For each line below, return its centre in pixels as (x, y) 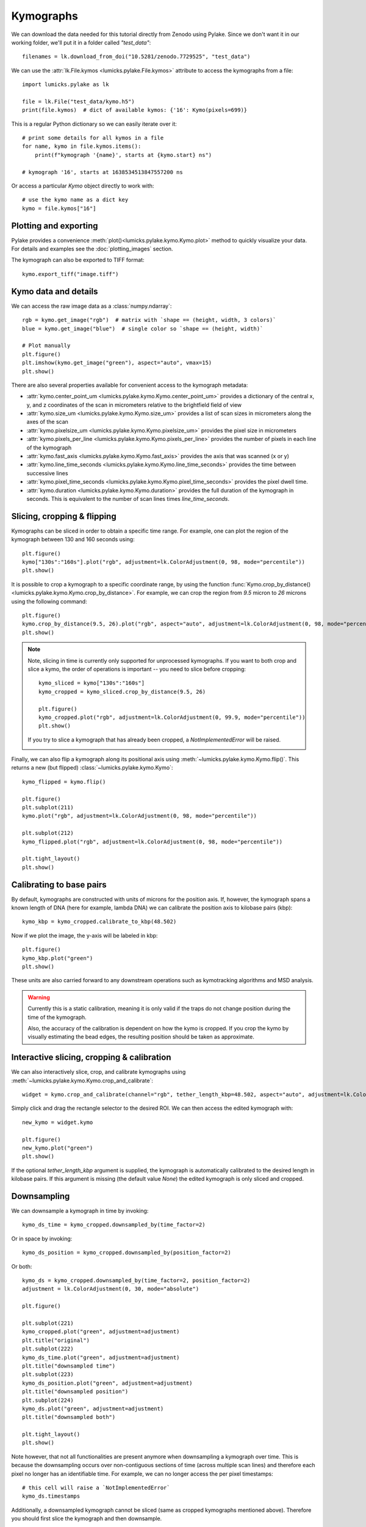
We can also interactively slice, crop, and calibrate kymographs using (99, 1072)
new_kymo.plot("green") (58, 1148)
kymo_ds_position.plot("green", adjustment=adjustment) (107, 1383)
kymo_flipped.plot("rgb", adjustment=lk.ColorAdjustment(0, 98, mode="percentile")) (152, 842)
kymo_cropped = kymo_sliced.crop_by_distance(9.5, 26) (122, 691)
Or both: (22, 1266)
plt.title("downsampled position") (75, 1392)
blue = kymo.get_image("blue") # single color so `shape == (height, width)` (143, 329)
